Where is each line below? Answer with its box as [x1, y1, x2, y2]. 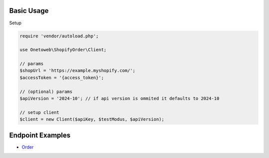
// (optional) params [19, 88, 73, 94]
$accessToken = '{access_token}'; [19, 75, 104, 80]
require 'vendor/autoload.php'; [19, 33, 99, 39]
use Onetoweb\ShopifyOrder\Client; [19, 47, 107, 53]
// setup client [19, 109, 60, 115]
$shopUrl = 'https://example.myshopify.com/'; [19, 68, 135, 74]
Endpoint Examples [9, 131, 71, 139]
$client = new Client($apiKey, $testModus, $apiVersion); [19, 117, 164, 122]
